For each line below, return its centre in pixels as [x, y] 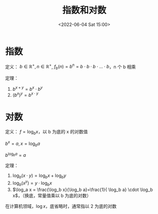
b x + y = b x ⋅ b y [28, 88]
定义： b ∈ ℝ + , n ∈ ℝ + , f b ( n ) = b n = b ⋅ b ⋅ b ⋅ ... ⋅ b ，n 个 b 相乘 [71, 67]
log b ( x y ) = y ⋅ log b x [32, 183]
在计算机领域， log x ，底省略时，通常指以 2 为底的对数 [61, 206]
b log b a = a [16, 155]
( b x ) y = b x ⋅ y [25, 95]
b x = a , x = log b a [23, 144]
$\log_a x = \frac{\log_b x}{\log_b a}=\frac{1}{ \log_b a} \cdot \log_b [83, 189]
